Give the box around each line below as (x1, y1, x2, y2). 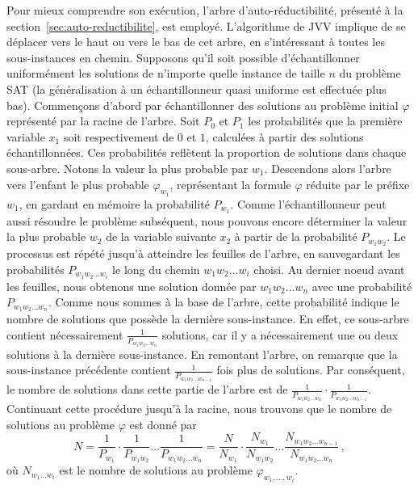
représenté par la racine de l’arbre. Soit (6, 112, 200, 129)
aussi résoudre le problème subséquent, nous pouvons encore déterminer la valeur (6, 212, 408, 229)
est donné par (129, 415, 197, 432)
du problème (339, 65, 401, 82)
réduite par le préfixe (306, 175, 410, 192)
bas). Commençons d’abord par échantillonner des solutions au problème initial (6, 96, 399, 113)
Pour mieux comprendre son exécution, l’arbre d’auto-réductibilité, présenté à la (6, 2, 403, 18)
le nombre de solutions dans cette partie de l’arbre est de (6, 381, 288, 398)
